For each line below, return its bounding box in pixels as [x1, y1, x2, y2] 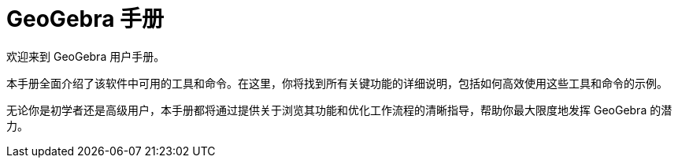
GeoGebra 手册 [6, 6, 165, 32]
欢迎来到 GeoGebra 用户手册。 [6, 49, 165, 63]
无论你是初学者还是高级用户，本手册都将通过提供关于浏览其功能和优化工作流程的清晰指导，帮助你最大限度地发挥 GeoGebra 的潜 [6, 102, 672, 117]
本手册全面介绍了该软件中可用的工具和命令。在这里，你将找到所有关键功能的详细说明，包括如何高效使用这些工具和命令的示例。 [6, 76, 668, 90]
